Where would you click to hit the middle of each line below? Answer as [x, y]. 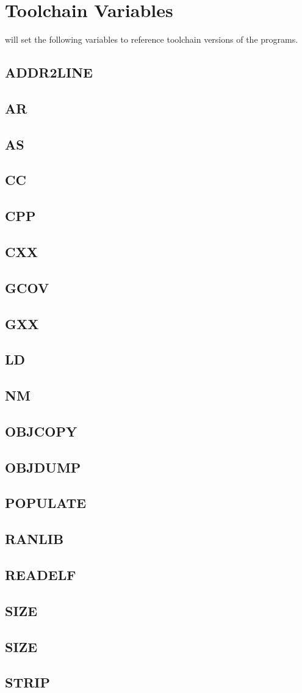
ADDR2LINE [49, 72]
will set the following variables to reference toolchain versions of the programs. [152, 39]
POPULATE [46, 503]
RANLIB [34, 539]
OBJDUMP [43, 467]
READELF [41, 575]
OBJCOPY [41, 431]
